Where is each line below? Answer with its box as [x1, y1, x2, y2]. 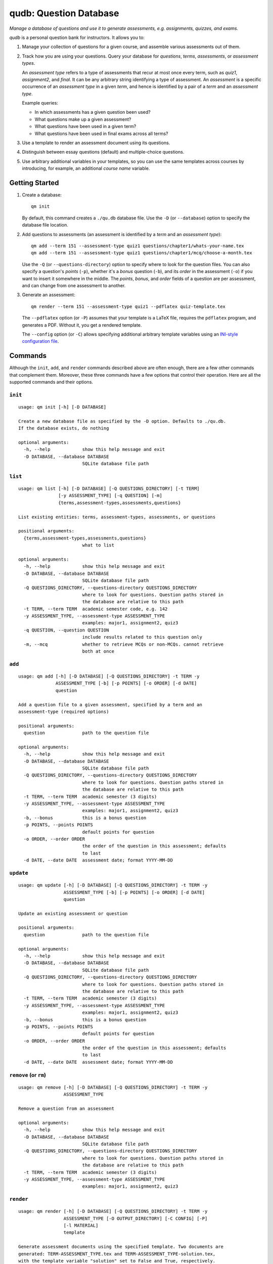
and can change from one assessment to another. [22, 283, 126, 288]
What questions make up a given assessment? [34, 116, 131, 122]
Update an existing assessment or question [18, 911, 128, 916]
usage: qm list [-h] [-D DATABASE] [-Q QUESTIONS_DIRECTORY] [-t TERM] [18, 486, 200, 491]
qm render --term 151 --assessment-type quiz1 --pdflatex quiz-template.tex [31, 303, 226, 309]
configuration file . [22, 338, 59, 344]
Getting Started [9, 178, 59, 187]
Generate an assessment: [22, 292, 75, 298]
